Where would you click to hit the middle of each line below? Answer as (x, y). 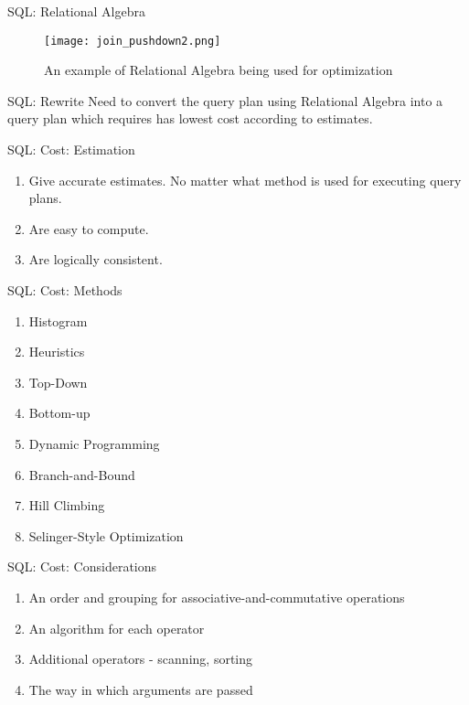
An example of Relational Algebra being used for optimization (219, 70)
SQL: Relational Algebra (76, 11)
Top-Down (58, 382)
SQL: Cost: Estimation (71, 150)
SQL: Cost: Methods (65, 290)
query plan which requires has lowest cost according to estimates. (190, 118)
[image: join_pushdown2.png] (133, 41)
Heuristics (57, 352)
